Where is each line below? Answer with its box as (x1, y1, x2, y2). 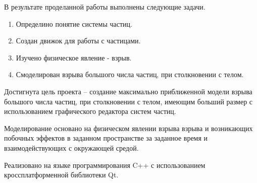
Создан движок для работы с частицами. (16, 35, 141, 46)
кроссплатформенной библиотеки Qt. (4, 169, 119, 180)
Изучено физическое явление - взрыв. (16, 52, 132, 63)
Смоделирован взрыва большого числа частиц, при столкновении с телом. (16, 69, 244, 80)
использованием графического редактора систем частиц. (4, 106, 176, 116)
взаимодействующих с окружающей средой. (4, 142, 139, 153)
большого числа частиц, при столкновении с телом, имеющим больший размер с (4, 96, 253, 106)
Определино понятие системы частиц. (16, 18, 132, 29)
